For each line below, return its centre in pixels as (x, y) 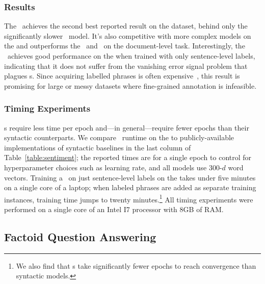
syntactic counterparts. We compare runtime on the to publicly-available (119, 137)
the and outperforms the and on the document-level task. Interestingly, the (125, 46)
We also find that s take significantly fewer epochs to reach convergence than (136, 265)
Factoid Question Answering (80, 236)
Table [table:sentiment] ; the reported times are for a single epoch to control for (128, 157)
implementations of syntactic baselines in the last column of (98, 147)
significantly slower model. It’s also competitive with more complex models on (128, 35)
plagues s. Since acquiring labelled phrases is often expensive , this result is (122, 76)
